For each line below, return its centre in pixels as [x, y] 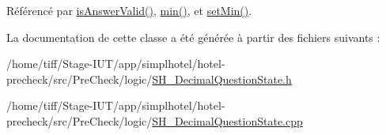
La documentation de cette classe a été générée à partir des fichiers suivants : [193, 37]
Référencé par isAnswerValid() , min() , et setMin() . [129, 10]
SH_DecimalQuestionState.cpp [227, 120]
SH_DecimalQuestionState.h [222, 79]
